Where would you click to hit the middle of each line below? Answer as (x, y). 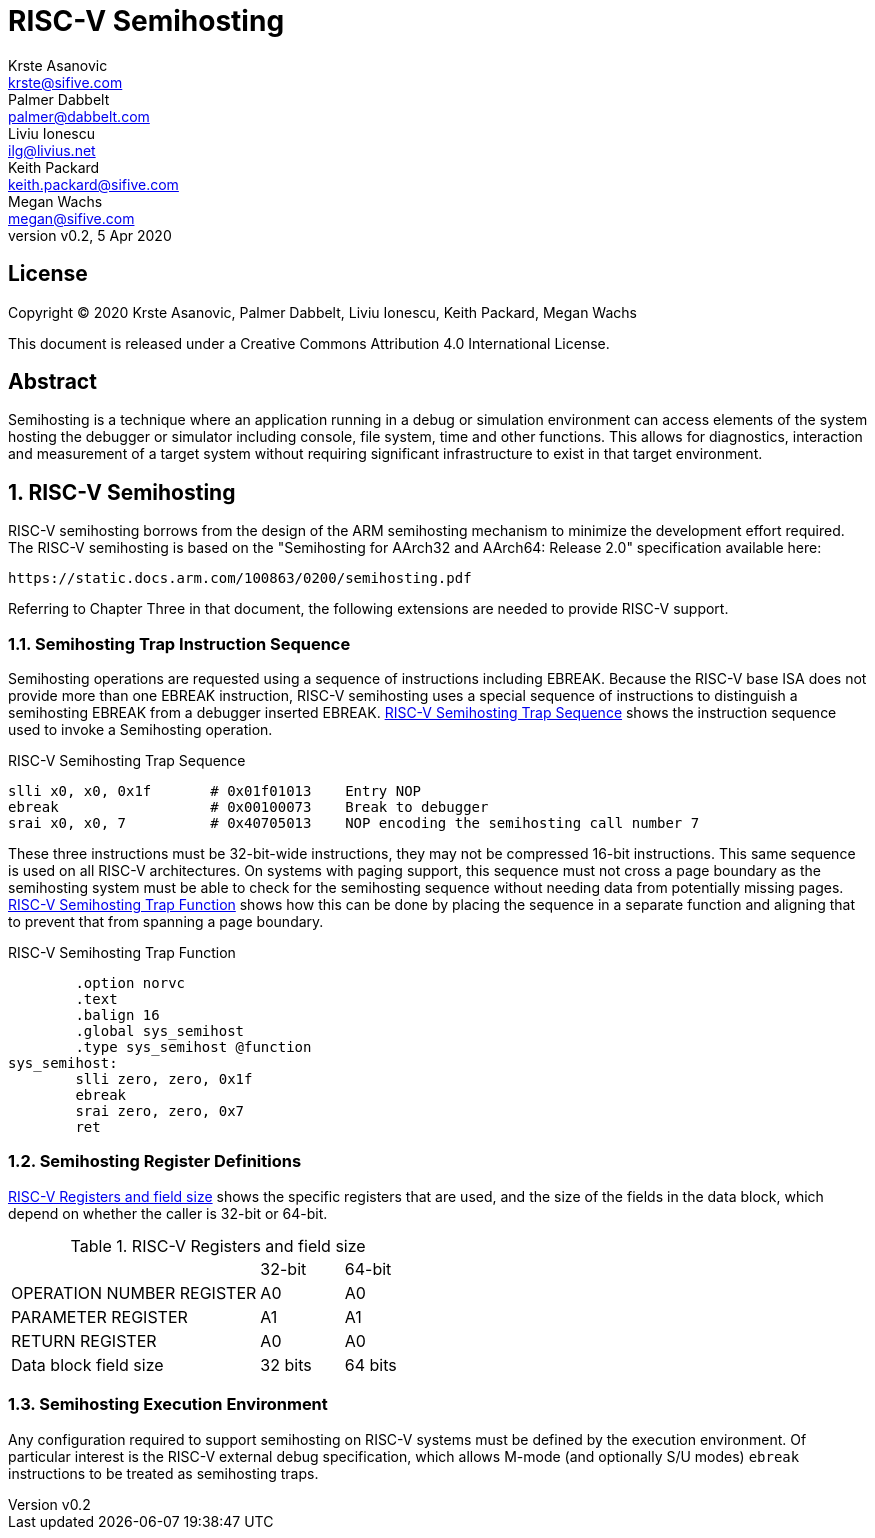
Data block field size (87, 1364)
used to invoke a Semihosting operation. (140, 730)
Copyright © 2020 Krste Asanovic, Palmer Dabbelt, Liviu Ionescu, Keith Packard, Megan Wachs (322, 312)
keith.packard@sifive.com (93, 184)
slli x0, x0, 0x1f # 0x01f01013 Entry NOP (215, 791)
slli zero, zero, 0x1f (164, 1079)
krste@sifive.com (65, 82)
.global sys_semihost (160, 1031)
